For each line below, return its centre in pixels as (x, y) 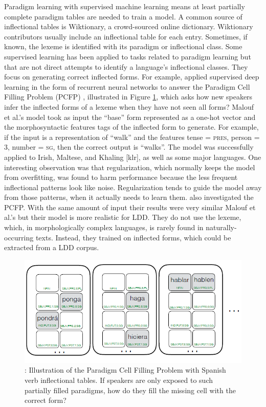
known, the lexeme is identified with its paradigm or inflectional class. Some (123, 46)
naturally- (221, 227)
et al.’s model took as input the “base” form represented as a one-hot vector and (130, 117)
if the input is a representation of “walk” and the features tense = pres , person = (132, 137)
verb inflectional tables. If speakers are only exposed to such (119, 380)
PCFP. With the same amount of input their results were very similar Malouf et (130, 207)
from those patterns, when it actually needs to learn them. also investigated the (129, 197)
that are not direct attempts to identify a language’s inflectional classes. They (126, 66)
